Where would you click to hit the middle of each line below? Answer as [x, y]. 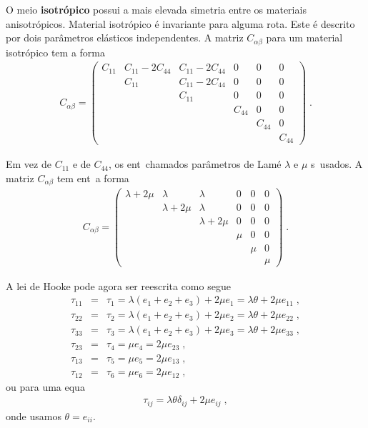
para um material [304, 38]
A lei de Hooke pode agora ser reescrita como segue [118, 285]
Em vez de [29, 164]
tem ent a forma [93, 178]
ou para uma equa [45, 386]
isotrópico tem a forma [55, 52]
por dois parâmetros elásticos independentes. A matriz [125, 38]
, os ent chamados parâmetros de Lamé [195, 164]
